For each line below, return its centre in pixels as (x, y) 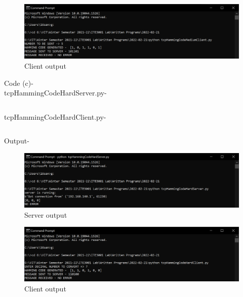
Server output (46, 214)
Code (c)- (19, 83)
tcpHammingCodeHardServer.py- (55, 93)
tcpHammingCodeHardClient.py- (55, 116)
